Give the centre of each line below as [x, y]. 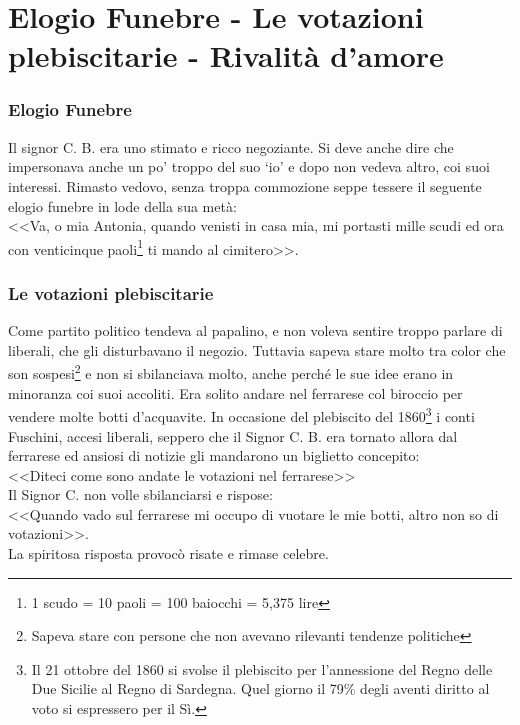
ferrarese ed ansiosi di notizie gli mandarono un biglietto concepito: [214, 455]
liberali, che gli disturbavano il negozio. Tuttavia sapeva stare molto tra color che [257, 349]
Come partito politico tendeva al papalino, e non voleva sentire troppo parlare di [255, 330]
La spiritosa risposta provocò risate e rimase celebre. [168, 553]
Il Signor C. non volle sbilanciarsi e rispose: [140, 494]
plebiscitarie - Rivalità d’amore [226, 55]
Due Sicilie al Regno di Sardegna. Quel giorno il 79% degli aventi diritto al [260, 688]
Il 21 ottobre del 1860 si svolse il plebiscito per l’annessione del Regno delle [262, 668]
